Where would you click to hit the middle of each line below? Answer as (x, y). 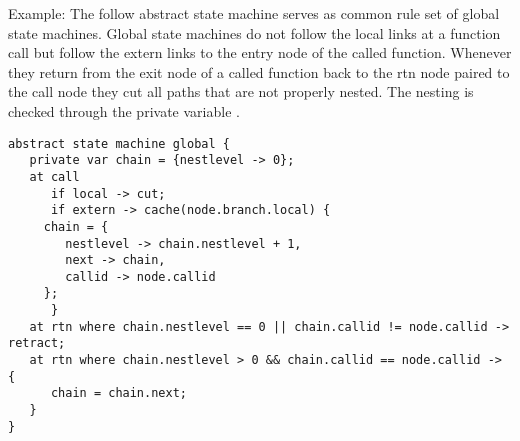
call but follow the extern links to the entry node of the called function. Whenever (260, 52)
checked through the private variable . (124, 110)
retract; (37, 343)
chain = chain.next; (118, 393)
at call (54, 176)
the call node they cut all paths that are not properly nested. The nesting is (241, 91)
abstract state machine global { (119, 143)
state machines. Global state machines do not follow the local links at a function (254, 32)
